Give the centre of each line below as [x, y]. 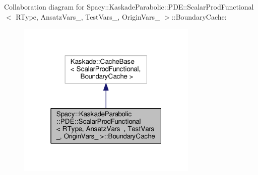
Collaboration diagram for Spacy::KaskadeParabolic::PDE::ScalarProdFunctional [129, 7]
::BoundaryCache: [199, 16]
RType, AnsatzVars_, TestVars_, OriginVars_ [88, 16]
